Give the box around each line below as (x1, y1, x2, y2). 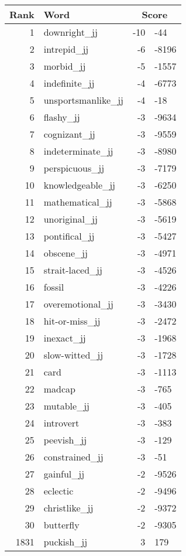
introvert (43, 416, 80, 429)
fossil (43, 280, 64, 294)
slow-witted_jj (43, 348, 104, 361)
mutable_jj (43, 399, 89, 412)
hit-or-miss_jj (43, 314, 101, 328)
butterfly (43, 518, 80, 531)
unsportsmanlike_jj (43, 93, 123, 107)
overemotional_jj (43, 297, 113, 311)
